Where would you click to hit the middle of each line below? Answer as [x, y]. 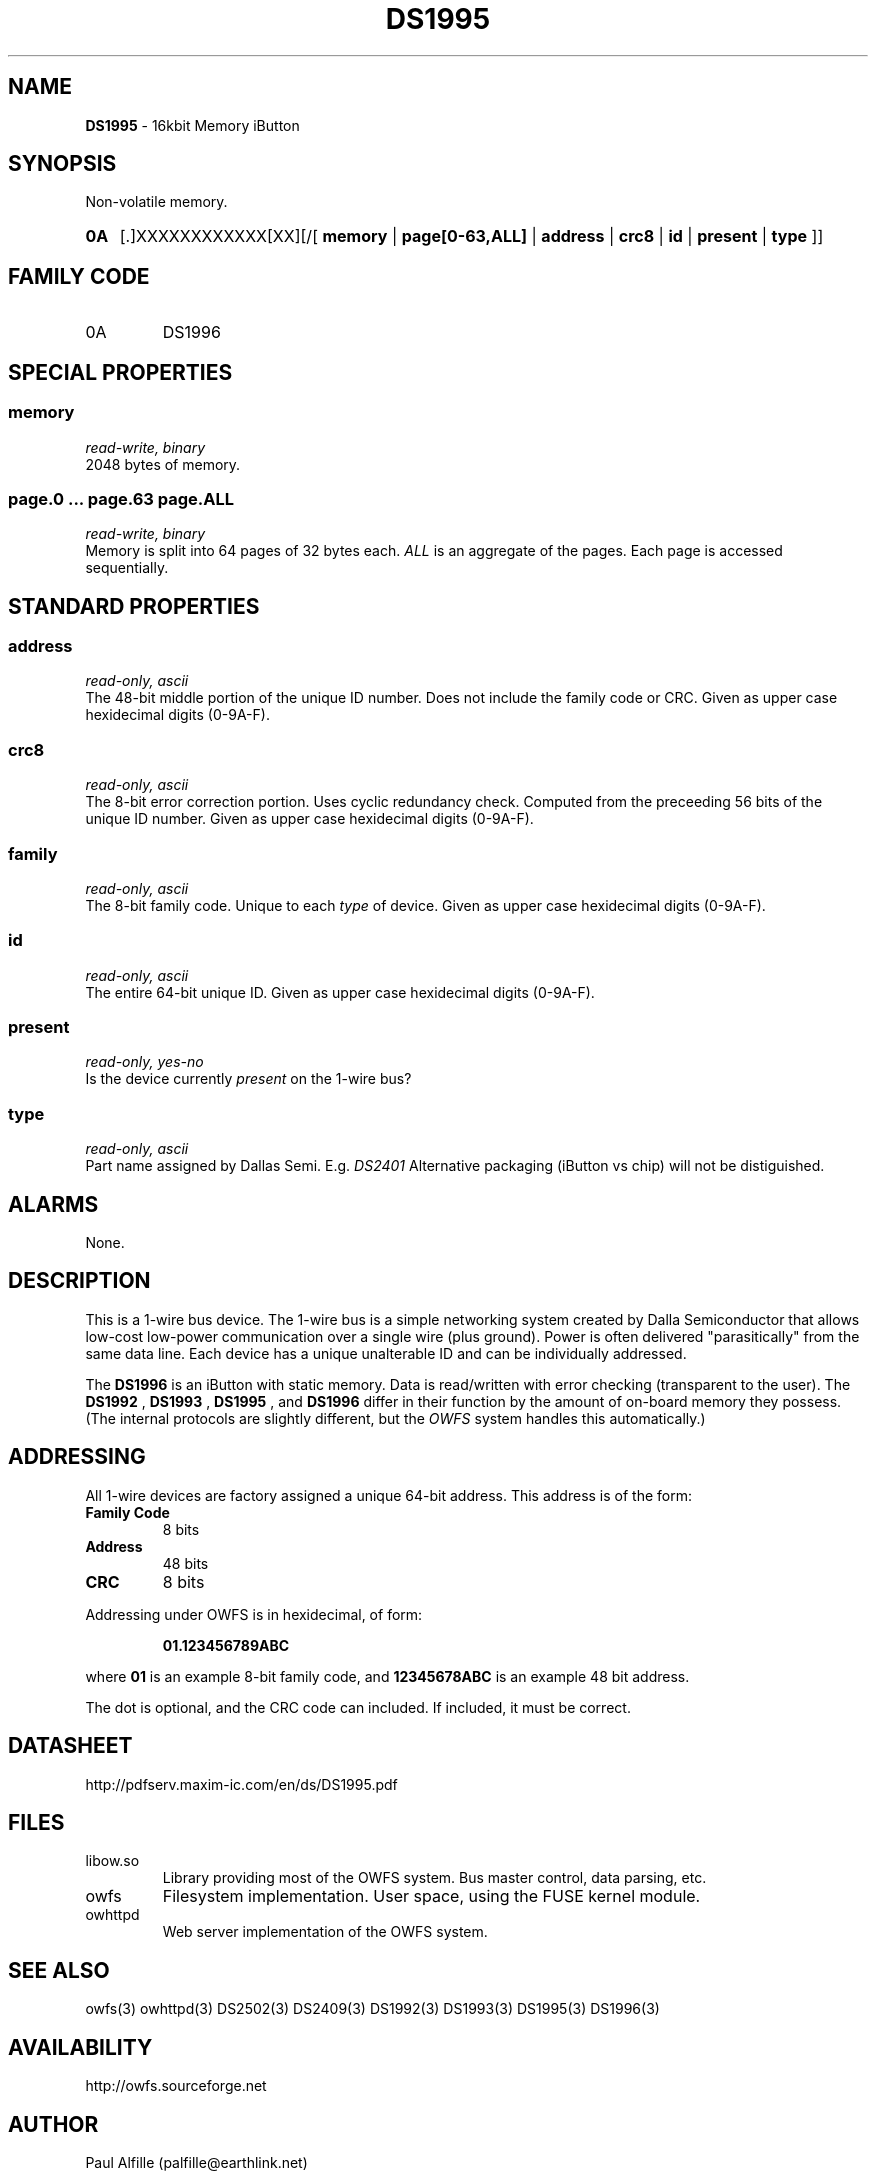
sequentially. [127, 568]
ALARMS [53, 1204]
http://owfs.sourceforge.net [176, 2086]
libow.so [112, 1861]
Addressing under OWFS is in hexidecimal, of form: [254, 1614]
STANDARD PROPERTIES [134, 606]
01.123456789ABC [226, 1645]
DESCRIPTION [79, 1281]
